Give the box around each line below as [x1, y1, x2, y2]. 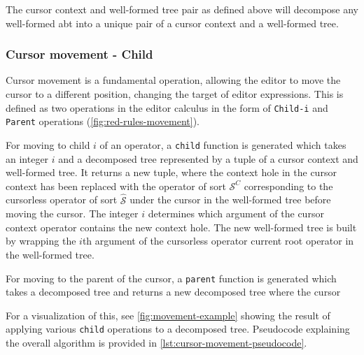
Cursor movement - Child [6, 45, 153, 63]
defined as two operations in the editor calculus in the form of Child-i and [6, 100, 328, 115]
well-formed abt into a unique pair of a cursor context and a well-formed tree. [6, 15, 339, 30]
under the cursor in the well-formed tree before [129, 192, 331, 207]
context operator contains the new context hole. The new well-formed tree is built [6, 219, 357, 234]
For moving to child [6, 137, 90, 152]
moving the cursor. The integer [6, 206, 139, 221]
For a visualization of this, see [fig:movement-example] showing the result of [6, 307, 330, 322]
